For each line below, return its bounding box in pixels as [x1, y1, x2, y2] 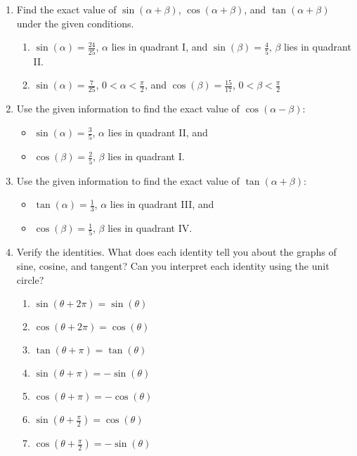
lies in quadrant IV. [108, 221, 193, 235]
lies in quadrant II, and [108, 125, 208, 139]
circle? [16, 272, 44, 287]
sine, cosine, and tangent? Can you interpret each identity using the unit [16, 258, 330, 273]
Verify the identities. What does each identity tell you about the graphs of [16, 245, 337, 259]
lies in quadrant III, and [110, 197, 214, 211]
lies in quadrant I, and [111, 39, 208, 54]
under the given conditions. [16, 15, 134, 30]
